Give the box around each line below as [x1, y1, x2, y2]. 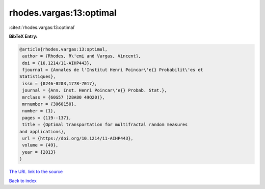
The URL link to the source [9, 169, 63, 175]
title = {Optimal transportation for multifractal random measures [22, 122, 188, 127]
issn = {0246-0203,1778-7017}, [22, 81, 98, 86]
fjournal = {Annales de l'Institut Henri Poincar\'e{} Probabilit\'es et [22, 67, 204, 73]
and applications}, [19, 129, 66, 134]
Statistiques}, [19, 74, 56, 79]
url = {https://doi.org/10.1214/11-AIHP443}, [22, 136, 133, 141]
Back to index [9, 178, 37, 184]
